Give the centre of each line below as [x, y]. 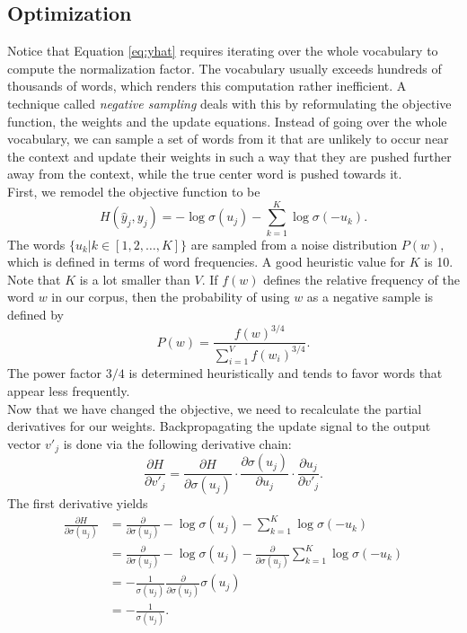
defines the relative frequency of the [361, 279]
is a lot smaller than [135, 279]
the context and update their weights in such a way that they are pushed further [229, 156]
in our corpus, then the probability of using [171, 297]
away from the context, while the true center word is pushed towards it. [205, 174]
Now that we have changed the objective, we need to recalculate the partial [215, 408]
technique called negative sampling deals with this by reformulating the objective [229, 103]
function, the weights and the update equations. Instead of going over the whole [227, 121]
